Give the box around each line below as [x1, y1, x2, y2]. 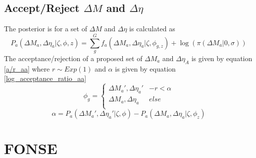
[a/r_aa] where [4, 63, 50, 74]
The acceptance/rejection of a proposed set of [4, 53, 143, 63]
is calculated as [129, 23, 175, 34]
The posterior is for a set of [4, 23, 87, 34]
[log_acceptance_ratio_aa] [4, 73, 87, 83]
